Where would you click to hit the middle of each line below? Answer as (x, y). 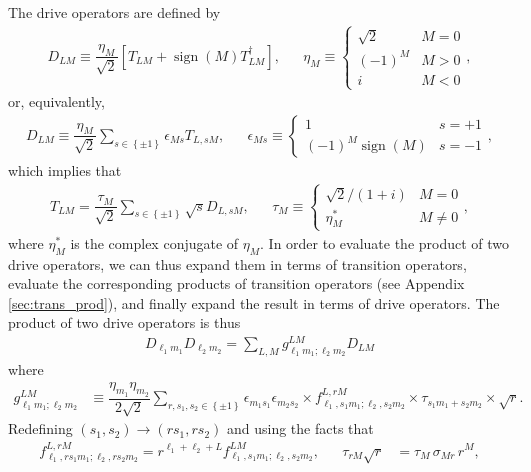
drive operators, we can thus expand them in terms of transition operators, (237, 263)
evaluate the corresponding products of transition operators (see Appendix (236, 283)
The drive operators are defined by (114, 12)
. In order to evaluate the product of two (385, 242)
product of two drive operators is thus (124, 322)
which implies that (65, 169)
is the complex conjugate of (154, 242)
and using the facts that (300, 428)
